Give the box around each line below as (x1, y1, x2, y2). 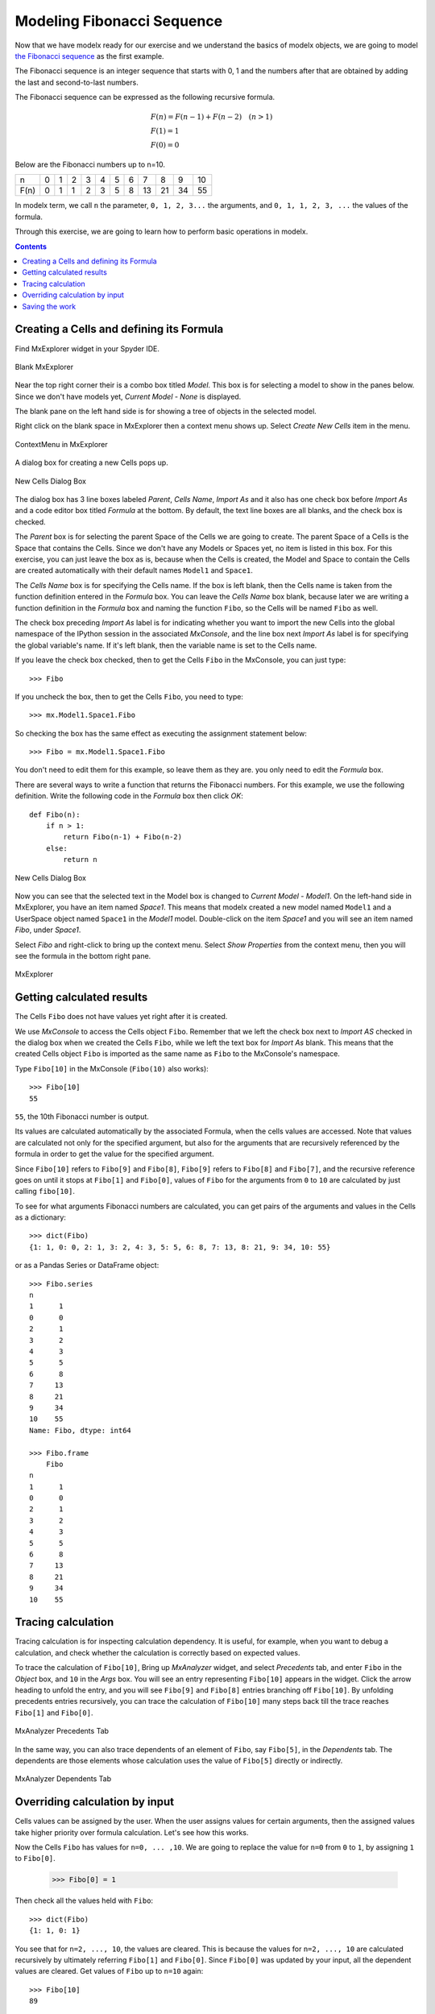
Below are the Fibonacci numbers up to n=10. (14, 160, 165, 169)
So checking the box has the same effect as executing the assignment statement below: (14, 728, 308, 738)
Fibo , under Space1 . (14, 925, 81, 934)
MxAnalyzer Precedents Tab (14, 1726, 109, 1736)
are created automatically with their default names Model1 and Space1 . (14, 566, 253, 575)
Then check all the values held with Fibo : (14, 1896, 153, 1905)
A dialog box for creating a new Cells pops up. (14, 458, 168, 467)
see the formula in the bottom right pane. (14, 951, 151, 960)
